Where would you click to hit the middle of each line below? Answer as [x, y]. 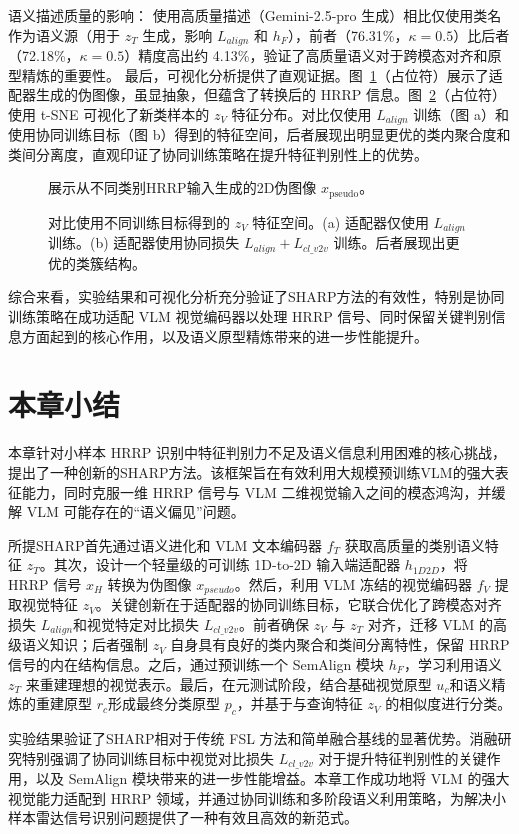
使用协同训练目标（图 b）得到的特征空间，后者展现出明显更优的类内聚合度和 [259, 134]
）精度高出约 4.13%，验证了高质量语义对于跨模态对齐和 [306, 55]
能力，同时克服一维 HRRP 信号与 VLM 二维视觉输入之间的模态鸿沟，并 [256, 491]
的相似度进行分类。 [448, 703]
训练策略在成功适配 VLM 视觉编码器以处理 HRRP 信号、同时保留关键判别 [250, 316]
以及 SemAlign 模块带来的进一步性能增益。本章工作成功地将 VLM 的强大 [272, 778]
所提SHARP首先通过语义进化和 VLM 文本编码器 [165, 544]
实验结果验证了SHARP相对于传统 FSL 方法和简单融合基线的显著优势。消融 [253, 737]
